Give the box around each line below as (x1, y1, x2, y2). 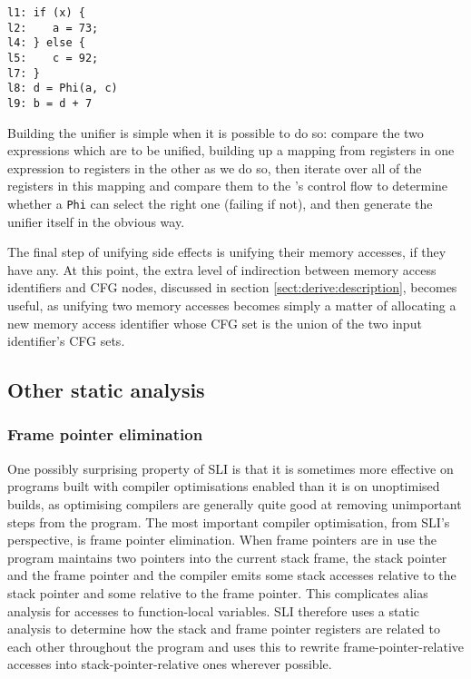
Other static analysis (7, 376, 205, 404)
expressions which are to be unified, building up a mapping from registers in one (7, 141, 455, 160)
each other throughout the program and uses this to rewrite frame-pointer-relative (7, 636, 465, 655)
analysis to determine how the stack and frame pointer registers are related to (7, 619, 441, 638)
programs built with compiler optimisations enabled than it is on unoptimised (7, 477, 440, 496)
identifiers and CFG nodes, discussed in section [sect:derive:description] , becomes (7, 278, 457, 297)
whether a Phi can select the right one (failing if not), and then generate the (7, 193, 433, 212)
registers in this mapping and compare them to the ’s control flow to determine (7, 176, 448, 195)
